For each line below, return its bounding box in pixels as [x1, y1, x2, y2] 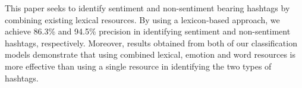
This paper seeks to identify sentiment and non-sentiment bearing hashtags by [5, 2, 290, 14]
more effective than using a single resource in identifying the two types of [5, 59, 272, 72]
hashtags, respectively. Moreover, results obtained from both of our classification [5, 36, 297, 49]
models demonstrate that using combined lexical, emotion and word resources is [5, 48, 296, 61]
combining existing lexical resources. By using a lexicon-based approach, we [5, 13, 280, 26]
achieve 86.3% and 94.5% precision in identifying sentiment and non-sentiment [5, 25, 291, 37]
